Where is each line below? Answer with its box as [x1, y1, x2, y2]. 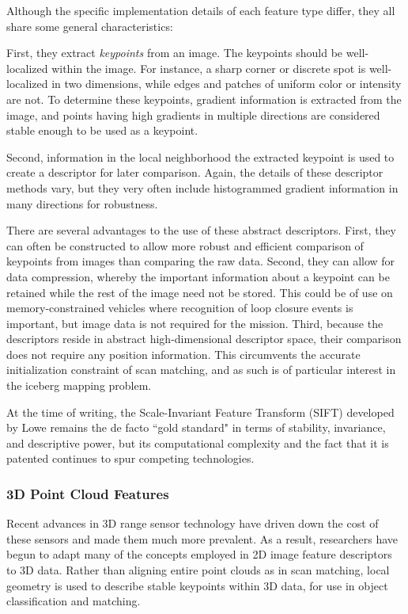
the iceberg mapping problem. [6, 377, 152, 394]
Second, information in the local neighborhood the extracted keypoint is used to [6, 148, 395, 165]
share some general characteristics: [6, 17, 173, 34]
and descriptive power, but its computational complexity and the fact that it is [6, 434, 389, 451]
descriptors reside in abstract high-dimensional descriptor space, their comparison [6, 330, 402, 347]
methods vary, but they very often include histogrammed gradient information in [6, 179, 399, 196]
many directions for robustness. [6, 195, 158, 212]
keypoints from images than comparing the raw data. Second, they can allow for [6, 253, 395, 269]
